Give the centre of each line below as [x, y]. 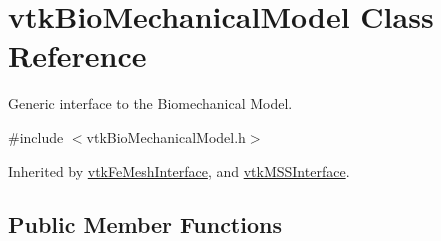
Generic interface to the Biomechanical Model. [150, 103]
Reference [77, 55]
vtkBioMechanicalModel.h [166, 136]
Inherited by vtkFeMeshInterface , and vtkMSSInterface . [179, 170]
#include [36, 136]
